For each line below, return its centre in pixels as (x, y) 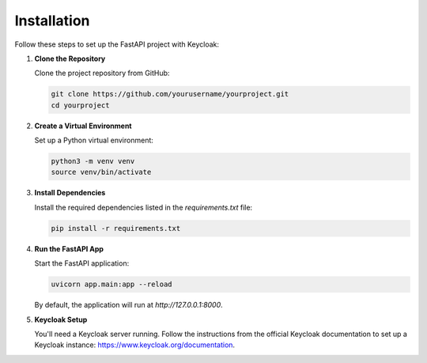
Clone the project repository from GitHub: (102, 73)
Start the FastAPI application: (82, 263)
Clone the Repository (70, 59)
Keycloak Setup (61, 320)
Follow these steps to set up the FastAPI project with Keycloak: (117, 44)
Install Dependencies (70, 193)
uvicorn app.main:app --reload (112, 284)
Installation (52, 21)
